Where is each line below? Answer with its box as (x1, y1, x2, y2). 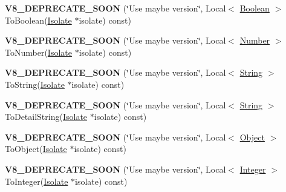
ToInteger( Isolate (5, 174, 68, 187)
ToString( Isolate (5, 78, 65, 90)
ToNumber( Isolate (5, 45, 72, 58)
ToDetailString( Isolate (5, 110, 88, 123)
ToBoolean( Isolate (5, 13, 72, 26)
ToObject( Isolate (5, 142, 67, 155)
